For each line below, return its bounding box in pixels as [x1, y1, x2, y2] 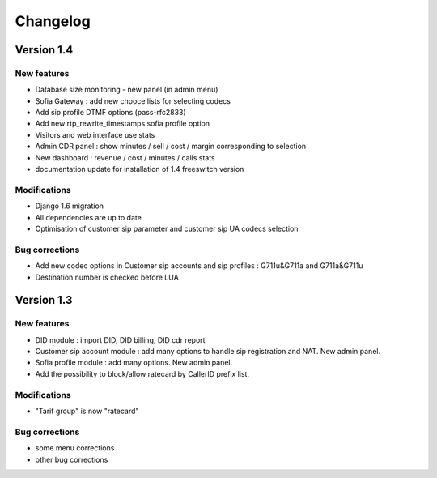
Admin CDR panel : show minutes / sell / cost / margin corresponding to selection [35, 142, 307, 152]
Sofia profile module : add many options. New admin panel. [35, 357, 233, 368]
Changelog [15, 12, 91, 30]
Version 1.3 [15, 293, 73, 307]
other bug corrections [35, 455, 108, 464]
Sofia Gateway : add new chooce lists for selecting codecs [35, 96, 231, 105]
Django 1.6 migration [35, 201, 104, 211]
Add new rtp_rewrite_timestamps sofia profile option [35, 118, 210, 129]
